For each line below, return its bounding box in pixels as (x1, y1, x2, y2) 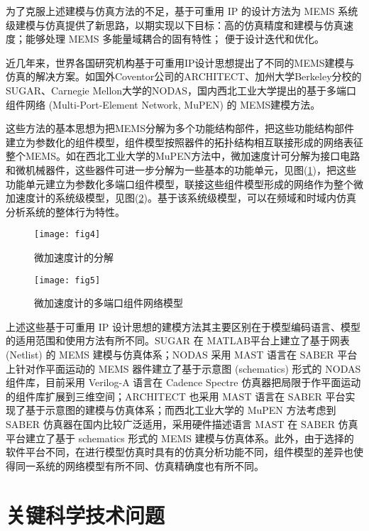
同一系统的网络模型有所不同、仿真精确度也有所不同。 (15, 458, 264, 473)
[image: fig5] (34, 275, 101, 285)
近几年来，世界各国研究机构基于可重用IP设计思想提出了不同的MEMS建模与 (6, 55, 355, 70)
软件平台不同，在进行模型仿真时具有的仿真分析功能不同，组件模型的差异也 (6, 444, 353, 459)
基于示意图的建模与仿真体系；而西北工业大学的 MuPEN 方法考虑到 (25, 403, 336, 417)
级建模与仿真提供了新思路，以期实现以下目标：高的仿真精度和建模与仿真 (6, 17, 343, 32)
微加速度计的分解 (34, 249, 114, 264)
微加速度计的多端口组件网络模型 (34, 295, 183, 310)
